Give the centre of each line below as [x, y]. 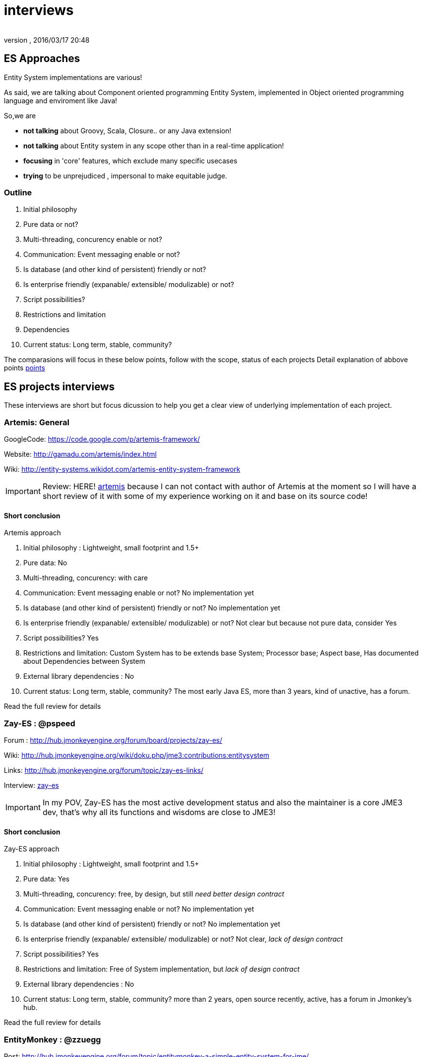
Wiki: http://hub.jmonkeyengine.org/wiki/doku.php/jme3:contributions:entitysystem [137, 755]
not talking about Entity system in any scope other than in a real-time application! [154, 145]
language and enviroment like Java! [61, 100]
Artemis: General [37, 422]
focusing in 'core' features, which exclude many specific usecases [130, 160]
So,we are [20, 115]
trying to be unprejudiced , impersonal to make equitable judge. [125, 176]
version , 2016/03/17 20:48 [47, 40]
